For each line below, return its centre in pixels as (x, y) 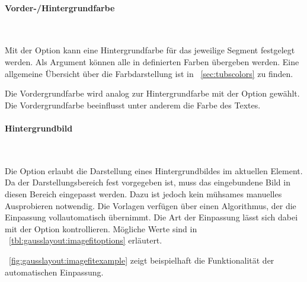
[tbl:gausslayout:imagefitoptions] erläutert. (86, 240)
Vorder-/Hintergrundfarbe (60, 7)
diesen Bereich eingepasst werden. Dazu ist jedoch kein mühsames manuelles (143, 193)
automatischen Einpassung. (54, 272)
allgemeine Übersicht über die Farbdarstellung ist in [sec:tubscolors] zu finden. (149, 73)
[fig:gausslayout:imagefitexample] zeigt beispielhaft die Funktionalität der (142, 260)
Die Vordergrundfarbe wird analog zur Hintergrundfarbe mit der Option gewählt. (152, 93)
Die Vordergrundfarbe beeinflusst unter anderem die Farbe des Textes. (133, 105)
